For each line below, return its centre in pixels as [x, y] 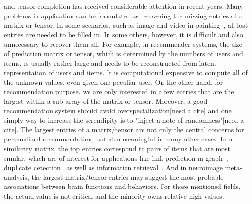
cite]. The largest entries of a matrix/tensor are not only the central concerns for [124, 129]
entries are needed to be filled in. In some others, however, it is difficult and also [124, 34]
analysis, [17, 177]
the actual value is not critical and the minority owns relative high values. [114, 196]
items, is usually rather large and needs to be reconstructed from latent [110, 63]
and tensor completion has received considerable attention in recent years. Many [124, 6]
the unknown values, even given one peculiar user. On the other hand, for [114, 82]
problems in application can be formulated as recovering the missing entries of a [123, 15]
